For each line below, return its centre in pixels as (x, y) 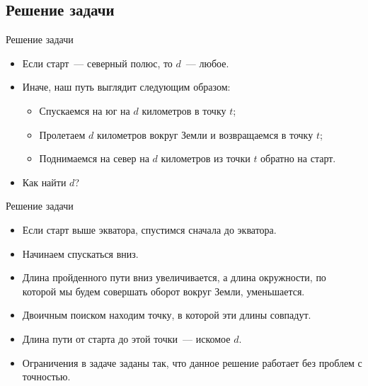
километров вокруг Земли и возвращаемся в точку (205, 134)
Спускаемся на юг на (85, 110)
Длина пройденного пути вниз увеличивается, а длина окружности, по (174, 277)
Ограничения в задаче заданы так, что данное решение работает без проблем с (192, 362)
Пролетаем (62, 134)
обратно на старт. (298, 158)
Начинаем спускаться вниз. (80, 253)
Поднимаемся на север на (94, 158)
